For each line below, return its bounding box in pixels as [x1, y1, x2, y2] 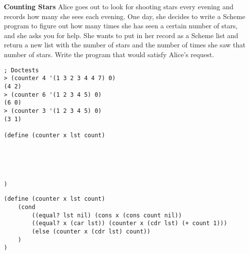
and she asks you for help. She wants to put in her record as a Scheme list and [4, 30, 238, 40]
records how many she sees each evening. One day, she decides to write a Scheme [4, 11, 246, 21]
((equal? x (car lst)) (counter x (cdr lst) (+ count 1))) [32, 220, 228, 227]
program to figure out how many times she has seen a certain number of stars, [4, 21, 238, 31]
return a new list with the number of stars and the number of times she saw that [4, 40, 246, 50]
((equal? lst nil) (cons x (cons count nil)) [32, 212, 182, 219]
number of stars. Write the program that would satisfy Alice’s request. [4, 49, 214, 59]
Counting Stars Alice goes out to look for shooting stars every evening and [4, 1, 234, 11]
